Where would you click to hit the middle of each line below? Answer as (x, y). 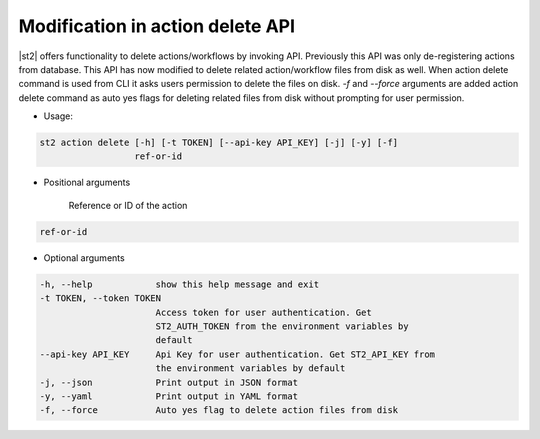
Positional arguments (87, 182)
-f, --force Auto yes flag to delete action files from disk (219, 410)
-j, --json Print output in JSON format (169, 382)
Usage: (58, 116)
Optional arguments (84, 257)
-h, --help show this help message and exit (179, 284)
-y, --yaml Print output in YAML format (169, 396)
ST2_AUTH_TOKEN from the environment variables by (282, 326)
